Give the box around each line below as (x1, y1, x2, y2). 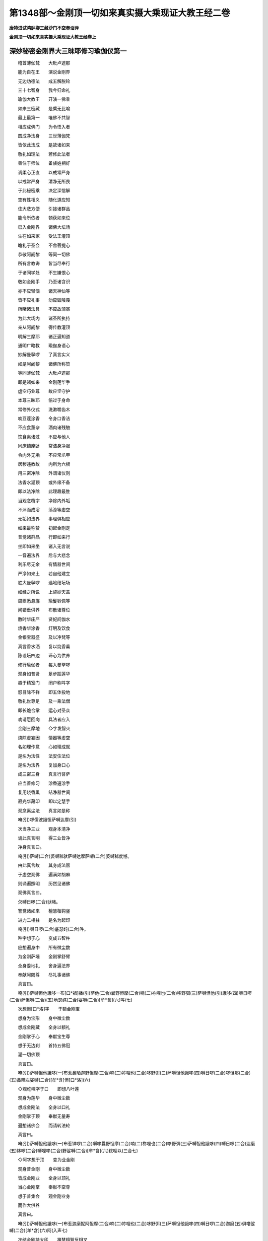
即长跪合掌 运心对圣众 (17, 707, 70, 713)
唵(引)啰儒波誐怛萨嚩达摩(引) (17, 817, 77, 823)
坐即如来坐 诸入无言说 (17, 543, 70, 549)
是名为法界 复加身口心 (17, 762, 70, 768)
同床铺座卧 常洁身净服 (17, 443, 70, 449)
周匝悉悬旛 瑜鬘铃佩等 (17, 598, 70, 604)
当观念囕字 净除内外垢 (17, 497, 70, 503)
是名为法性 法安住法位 (17, 753, 70, 759)
